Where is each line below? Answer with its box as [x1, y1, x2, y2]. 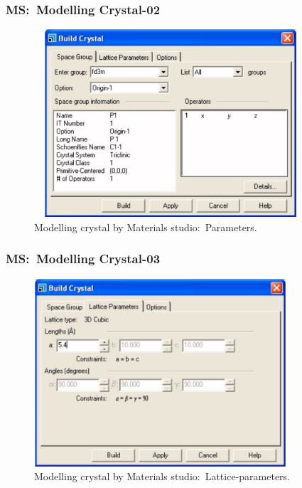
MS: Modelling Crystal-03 [6, 250, 161, 267]
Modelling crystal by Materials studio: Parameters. [34, 219, 257, 234]
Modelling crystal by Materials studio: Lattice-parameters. [34, 469, 291, 484]
